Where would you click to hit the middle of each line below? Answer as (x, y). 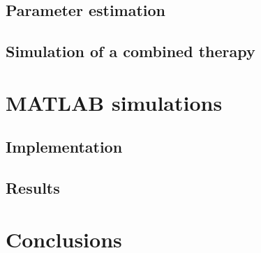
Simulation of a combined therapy (130, 51)
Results (33, 188)
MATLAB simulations (114, 102)
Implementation (64, 147)
